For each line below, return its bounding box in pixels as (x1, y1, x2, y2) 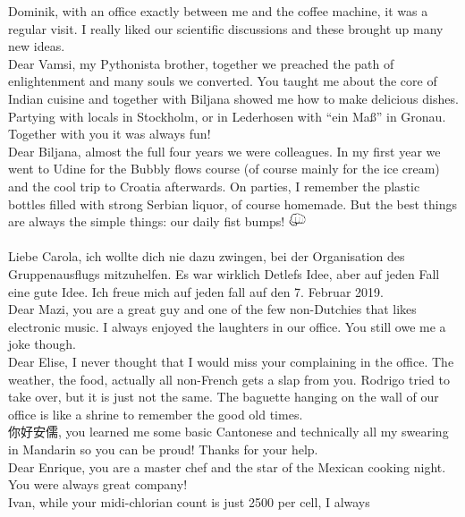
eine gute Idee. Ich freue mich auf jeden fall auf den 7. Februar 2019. (8, 282, 384, 301)
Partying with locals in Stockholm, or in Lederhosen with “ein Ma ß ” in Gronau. (8, 106, 446, 125)
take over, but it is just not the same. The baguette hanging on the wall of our (8, 387, 439, 406)
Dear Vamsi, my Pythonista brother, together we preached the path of (8, 54, 394, 72)
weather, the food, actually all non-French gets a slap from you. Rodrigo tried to (8, 369, 450, 388)
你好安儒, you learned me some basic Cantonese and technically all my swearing (8, 422, 449, 441)
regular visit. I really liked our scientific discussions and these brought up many (8, 19, 444, 38)
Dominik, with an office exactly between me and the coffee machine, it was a (8, 2, 428, 20)
